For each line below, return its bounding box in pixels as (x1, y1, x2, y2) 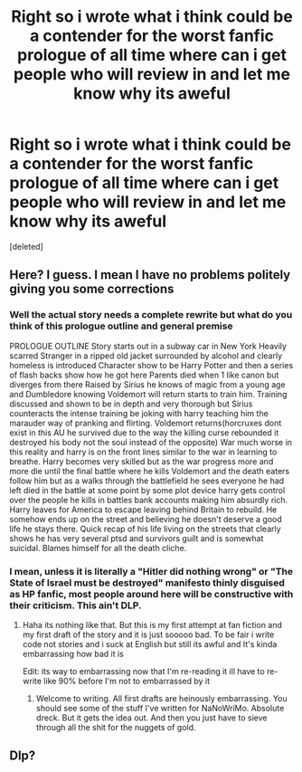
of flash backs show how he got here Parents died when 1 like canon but (9, 369, 279, 380)
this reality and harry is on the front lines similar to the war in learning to (9, 446, 278, 457)
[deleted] (9, 241, 43, 252)
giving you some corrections (9, 281, 175, 297)
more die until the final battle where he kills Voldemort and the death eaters (9, 465, 290, 476)
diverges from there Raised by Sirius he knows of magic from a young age (9, 378, 287, 390)
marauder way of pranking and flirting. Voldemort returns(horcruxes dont (9, 417, 282, 428)
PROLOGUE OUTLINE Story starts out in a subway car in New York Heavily (9, 340, 288, 351)
